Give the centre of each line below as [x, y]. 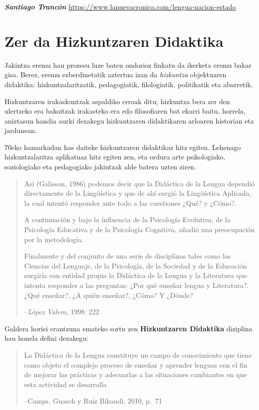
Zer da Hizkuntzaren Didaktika [114, 41]
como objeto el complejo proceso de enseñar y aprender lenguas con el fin [136, 364]
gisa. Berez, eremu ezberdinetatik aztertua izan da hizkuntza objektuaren [116, 74]
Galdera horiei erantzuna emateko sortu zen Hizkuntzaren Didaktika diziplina [129, 328]
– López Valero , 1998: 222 [62, 312]
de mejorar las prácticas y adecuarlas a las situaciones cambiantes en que [135, 374]
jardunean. [21, 130]
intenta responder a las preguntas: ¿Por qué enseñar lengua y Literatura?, [136, 285]
